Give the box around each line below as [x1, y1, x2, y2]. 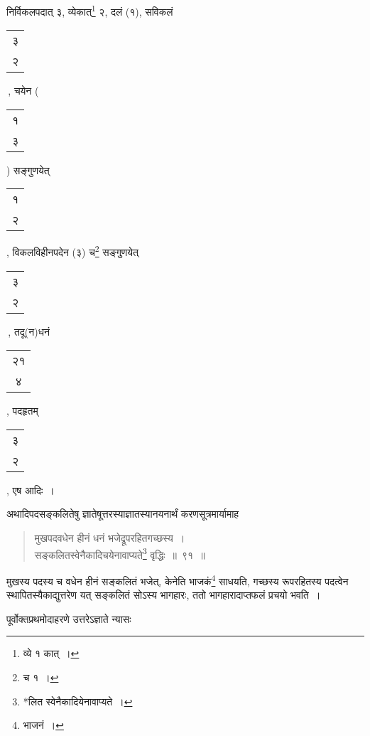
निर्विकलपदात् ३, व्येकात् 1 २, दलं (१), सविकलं [6, 2, 173, 18]
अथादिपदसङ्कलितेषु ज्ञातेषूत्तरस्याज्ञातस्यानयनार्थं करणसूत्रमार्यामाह [6, 506, 239, 521]
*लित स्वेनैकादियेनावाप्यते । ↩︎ [23, 693, 133, 708]
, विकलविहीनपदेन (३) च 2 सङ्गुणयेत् [6, 242, 139, 260]
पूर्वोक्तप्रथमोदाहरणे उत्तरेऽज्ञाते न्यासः [6, 611, 131, 626]
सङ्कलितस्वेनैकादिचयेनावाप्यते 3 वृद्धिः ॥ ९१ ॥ [34, 545, 205, 562]
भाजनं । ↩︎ [23, 718, 64, 732]
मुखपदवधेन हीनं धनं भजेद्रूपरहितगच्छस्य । [34, 530, 185, 545]
